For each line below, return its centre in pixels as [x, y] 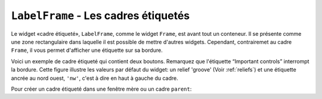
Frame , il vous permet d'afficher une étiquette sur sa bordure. [87, 50]
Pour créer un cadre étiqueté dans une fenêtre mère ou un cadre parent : [101, 89]
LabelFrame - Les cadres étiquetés [100, 16]
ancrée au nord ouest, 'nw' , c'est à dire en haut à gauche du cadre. [95, 78]
